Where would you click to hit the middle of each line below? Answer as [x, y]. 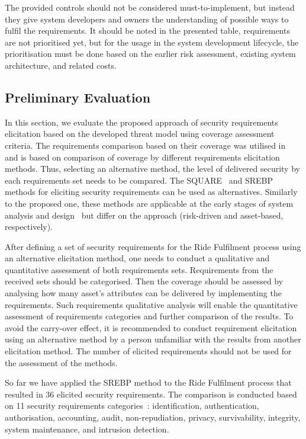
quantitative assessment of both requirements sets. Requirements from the [139, 269]
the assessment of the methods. [61, 362]
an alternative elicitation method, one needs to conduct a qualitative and [137, 258]
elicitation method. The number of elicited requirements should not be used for [148, 351]
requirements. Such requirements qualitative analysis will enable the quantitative [151, 304]
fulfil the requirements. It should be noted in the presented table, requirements [147, 31]
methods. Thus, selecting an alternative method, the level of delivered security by [152, 169]
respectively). [29, 227]
